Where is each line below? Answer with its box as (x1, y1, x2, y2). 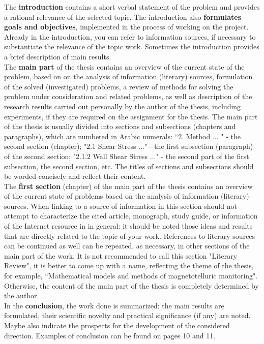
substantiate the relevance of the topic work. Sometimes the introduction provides (4, 41, 259, 52)
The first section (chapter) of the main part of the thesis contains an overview (4, 180, 253, 191)
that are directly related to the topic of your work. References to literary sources (4, 230, 255, 241)
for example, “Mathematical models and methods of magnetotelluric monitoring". (4, 270, 258, 281)
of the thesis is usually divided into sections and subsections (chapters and (4, 121, 236, 132)
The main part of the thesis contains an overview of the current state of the (4, 61, 245, 72)
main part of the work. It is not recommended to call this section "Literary (4, 250, 238, 261)
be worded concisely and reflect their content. (4, 171, 146, 181)
